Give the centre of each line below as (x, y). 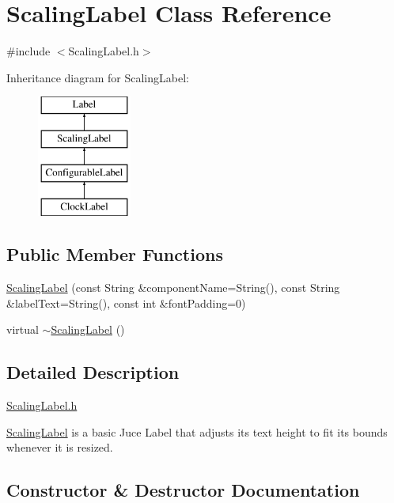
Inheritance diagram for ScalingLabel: (98, 77)
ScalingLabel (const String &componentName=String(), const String (173, 287)
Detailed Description (93, 372)
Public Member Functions (115, 254)
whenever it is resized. (60, 447)
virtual (23, 329)
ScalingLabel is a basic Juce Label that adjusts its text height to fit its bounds (197, 431)
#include (28, 51)
